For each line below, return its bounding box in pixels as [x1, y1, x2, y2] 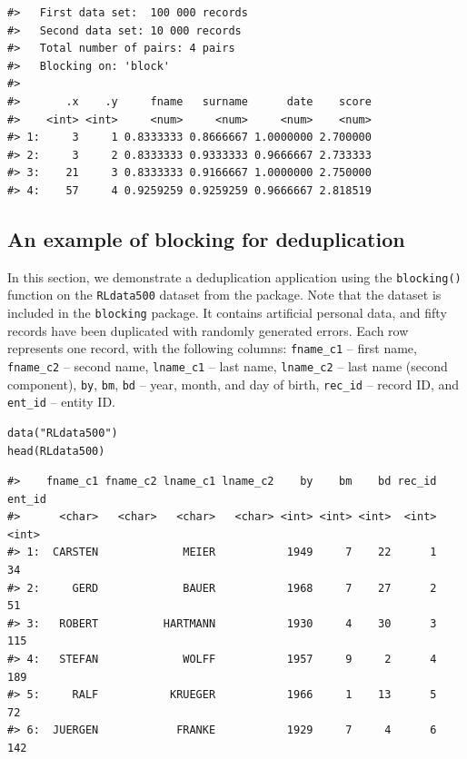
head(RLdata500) [7, 444, 105, 458]
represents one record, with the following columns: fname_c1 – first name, [7, 339, 417, 358]
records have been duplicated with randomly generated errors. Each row [7, 320, 409, 340]
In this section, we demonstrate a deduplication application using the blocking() [7, 267, 462, 286]
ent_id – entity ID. [7, 392, 115, 411]
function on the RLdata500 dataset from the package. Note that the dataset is [7, 285, 442, 304]
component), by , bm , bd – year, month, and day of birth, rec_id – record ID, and [7, 374, 460, 393]
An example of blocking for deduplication [7, 224, 405, 252]
